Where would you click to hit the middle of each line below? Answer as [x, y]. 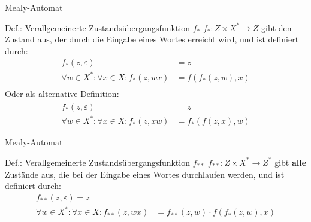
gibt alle [291, 162]
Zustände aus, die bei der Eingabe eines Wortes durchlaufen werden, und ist [145, 174]
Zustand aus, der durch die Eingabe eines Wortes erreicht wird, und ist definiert [152, 39]
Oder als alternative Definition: [62, 93]
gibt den [277, 27]
